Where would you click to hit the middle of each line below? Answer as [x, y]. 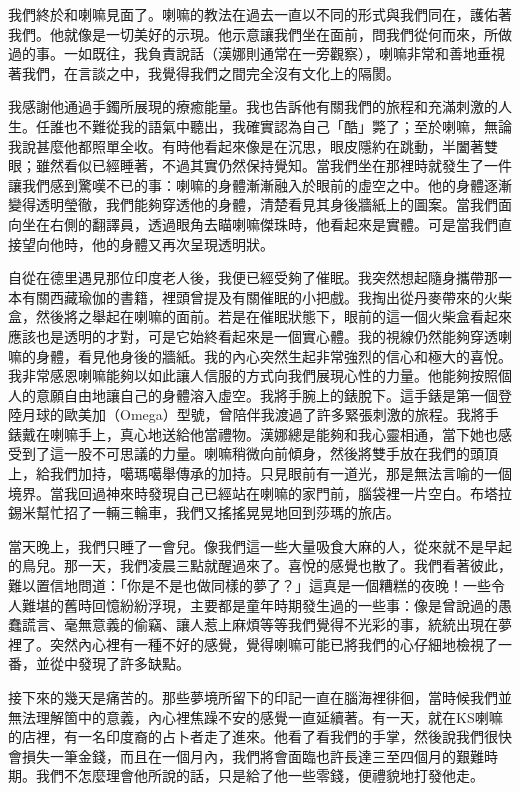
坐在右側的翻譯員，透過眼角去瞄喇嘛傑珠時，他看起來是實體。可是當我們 [259, 223]
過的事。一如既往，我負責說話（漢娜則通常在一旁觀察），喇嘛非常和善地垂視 [256, 53]
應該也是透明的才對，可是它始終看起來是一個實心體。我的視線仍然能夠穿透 [253, 335]
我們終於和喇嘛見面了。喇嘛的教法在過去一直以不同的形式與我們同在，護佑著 [260, 14]
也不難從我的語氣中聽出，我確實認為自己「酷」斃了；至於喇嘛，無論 [287, 125]
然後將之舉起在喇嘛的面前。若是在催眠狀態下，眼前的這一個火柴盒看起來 [273, 316]
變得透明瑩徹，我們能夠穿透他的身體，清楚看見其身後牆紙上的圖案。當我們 [253, 204]
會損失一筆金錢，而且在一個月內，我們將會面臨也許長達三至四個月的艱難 [246, 755]
